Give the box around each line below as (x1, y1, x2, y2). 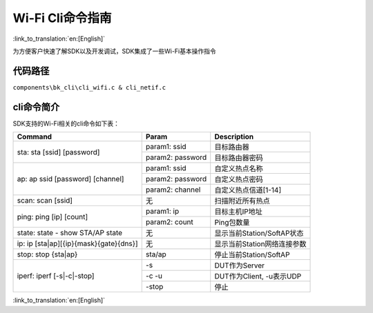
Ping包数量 (214, 218, 250, 228)
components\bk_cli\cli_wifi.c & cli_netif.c (12, 83, 166, 91)
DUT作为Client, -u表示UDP (214, 272, 302, 281)
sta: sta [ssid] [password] (17, 147, 100, 156)
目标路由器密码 (214, 153, 263, 163)
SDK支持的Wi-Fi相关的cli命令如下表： (12, 119, 120, 128)
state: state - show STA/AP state (17, 228, 123, 238)
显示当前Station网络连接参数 (214, 239, 307, 249)
